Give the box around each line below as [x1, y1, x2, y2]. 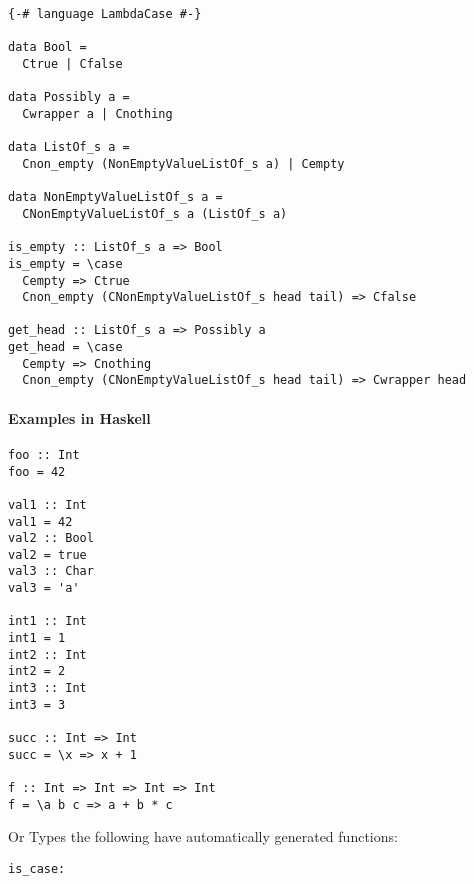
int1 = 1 [8, 631, 66, 646]
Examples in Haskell [8, 407, 151, 428]
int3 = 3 [8, 697, 66, 712]
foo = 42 [8, 464, 66, 479]
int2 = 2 [8, 664, 66, 679]
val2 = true [8, 547, 87, 562]
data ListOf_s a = [8, 140, 130, 155]
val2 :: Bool [8, 531, 94, 546]
